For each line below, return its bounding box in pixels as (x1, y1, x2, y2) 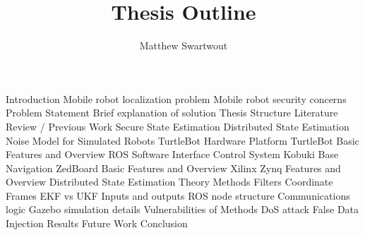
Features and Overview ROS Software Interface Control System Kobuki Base (6, 147, 339, 162)
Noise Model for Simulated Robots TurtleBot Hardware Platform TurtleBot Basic (6, 133, 359, 147)
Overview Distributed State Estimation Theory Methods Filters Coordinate (6, 174, 333, 189)
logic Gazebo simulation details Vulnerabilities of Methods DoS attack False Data (6, 202, 359, 217)
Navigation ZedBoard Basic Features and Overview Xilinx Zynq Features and (6, 160, 341, 175)
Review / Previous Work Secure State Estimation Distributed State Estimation (6, 119, 349, 133)
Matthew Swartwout (139, 38, 228, 53)
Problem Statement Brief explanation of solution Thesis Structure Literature (6, 105, 338, 120)
